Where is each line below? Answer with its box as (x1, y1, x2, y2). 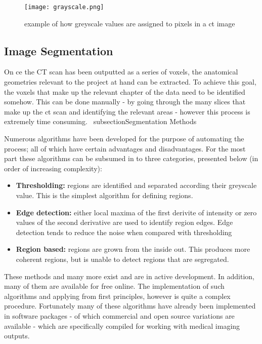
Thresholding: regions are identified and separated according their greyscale (16, 180, 257, 190)
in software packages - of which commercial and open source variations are (4, 310, 235, 321)
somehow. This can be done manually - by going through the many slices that (4, 96, 246, 107)
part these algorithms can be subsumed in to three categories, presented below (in (4, 153, 258, 164)
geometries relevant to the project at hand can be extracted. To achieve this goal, (4, 77, 256, 87)
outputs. (4, 330, 30, 341)
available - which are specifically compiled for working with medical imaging (4, 320, 240, 331)
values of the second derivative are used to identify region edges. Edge (16, 217, 233, 227)
